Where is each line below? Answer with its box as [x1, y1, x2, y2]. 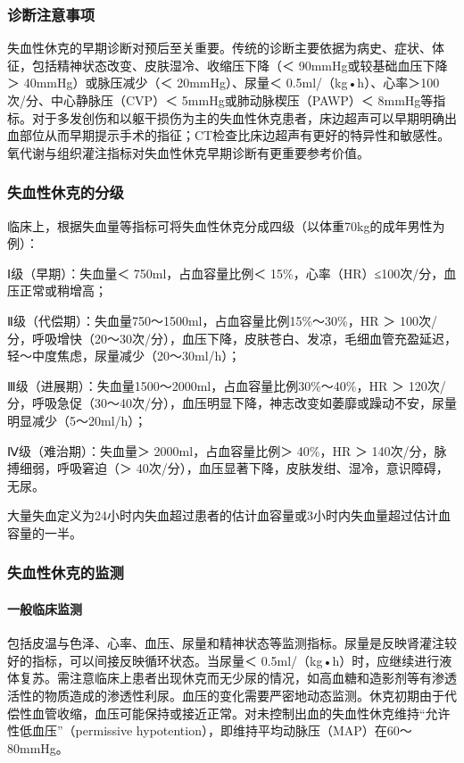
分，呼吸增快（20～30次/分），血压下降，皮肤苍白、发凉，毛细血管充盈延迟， [7, 328, 457, 347]
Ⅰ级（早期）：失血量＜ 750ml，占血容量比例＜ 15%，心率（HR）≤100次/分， [7, 263, 444, 282]
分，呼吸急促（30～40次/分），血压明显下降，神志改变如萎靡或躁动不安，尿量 [7, 394, 457, 412]
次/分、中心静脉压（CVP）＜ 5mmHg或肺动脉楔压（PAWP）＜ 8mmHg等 [7, 91, 434, 109]
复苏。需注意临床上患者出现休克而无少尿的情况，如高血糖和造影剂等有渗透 [19, 668, 457, 687]
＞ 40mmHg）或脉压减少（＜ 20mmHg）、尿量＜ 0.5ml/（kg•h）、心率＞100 [7, 73, 440, 92]
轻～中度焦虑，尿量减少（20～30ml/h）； [7, 346, 241, 365]
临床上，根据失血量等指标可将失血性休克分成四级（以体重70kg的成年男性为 [7, 216, 445, 235]
